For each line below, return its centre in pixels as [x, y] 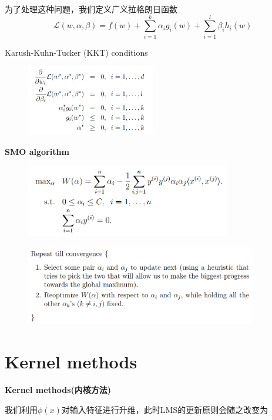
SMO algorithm [37, 151]
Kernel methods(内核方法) [58, 389]
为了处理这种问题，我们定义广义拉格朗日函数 [91, 9]
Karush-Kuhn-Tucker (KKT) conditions [76, 52]
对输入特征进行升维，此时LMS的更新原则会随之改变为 [165, 409]
